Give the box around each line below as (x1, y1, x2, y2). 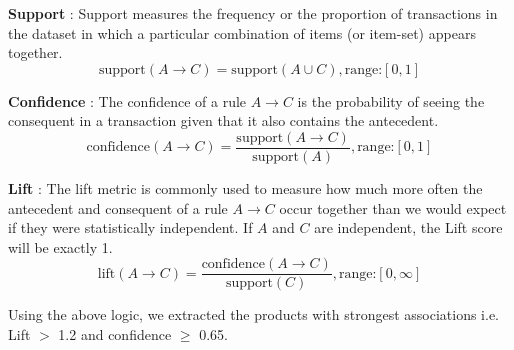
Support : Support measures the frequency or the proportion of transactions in (8, 3, 498, 23)
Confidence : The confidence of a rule (8, 90, 247, 111)
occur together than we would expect (279, 197, 507, 218)
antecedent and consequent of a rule (8, 197, 228, 218)
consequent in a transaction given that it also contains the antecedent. (8, 110, 439, 131)
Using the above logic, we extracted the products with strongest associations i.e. (8, 304, 500, 325)
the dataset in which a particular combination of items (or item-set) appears (8, 22, 476, 43)
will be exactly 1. (8, 236, 113, 257)
